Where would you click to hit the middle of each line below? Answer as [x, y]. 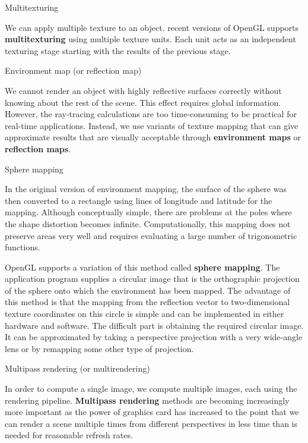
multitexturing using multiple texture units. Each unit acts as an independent [150, 39]
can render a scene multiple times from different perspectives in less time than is [151, 423]
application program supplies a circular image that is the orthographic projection [152, 279]
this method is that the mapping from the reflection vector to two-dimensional [147, 302]
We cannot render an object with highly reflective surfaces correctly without [143, 90]
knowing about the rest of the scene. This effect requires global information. [143, 102]
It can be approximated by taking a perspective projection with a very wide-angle [154, 337]
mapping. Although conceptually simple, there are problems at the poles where [148, 212]
